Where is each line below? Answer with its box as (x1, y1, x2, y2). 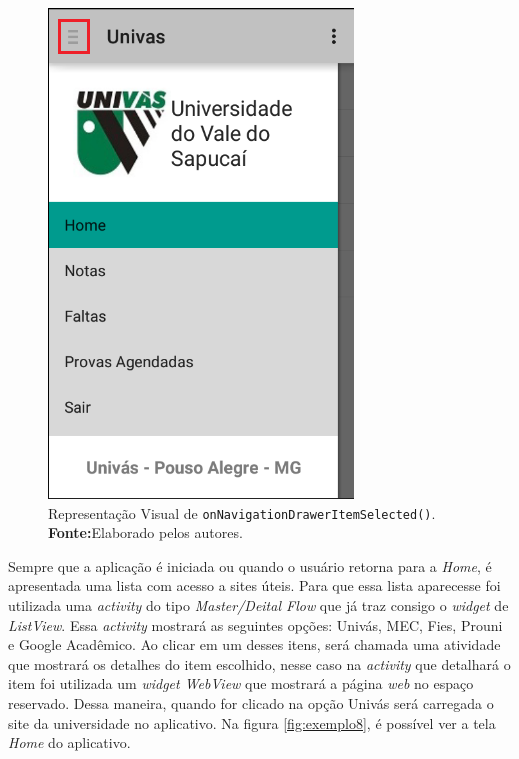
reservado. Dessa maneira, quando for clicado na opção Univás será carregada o (8, 693, 494, 713)
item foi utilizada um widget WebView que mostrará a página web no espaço (8, 673, 474, 694)
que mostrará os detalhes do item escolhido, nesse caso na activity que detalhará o (8, 653, 511, 674)
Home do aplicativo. (8, 732, 131, 753)
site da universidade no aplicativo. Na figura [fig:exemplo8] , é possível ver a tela (8, 712, 496, 733)
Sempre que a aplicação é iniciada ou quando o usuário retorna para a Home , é (8, 555, 492, 576)
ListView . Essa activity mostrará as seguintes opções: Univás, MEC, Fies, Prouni (8, 614, 503, 635)
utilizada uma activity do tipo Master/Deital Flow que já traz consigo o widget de (8, 595, 509, 616)
